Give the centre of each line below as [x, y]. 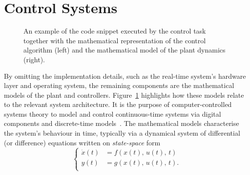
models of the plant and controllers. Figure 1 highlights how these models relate [124, 95]
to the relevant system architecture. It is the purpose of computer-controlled [118, 104]
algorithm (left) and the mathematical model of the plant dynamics [125, 50]
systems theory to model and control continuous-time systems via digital [113, 114]
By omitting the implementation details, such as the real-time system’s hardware [125, 76]
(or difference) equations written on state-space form [82, 142]
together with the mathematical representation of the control [115, 40]
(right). [34, 59]
